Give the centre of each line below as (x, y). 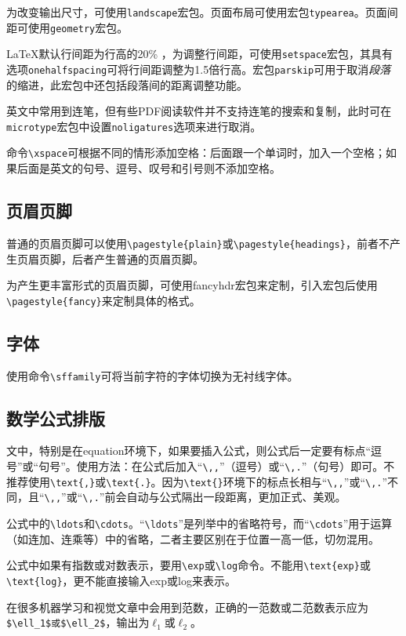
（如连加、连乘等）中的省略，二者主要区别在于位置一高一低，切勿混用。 (193, 538)
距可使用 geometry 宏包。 (67, 27)
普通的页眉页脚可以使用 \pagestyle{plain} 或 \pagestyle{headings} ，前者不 (198, 243)
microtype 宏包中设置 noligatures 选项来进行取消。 (134, 126)
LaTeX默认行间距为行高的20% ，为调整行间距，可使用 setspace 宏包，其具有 (200, 54)
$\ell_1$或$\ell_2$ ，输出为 (78, 622)
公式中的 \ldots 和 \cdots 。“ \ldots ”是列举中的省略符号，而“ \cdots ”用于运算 (199, 523)
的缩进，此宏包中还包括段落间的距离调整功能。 (127, 84)
